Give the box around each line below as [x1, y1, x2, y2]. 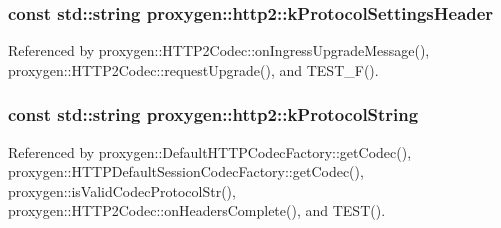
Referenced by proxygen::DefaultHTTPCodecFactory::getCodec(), [8, 141, 412, 162]
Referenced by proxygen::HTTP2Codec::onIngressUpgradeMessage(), [8, 40, 430, 61]
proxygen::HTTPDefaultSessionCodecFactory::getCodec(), [8, 161, 364, 182]
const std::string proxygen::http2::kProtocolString [8, 102, 419, 127]
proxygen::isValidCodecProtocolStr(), [8, 180, 236, 201]
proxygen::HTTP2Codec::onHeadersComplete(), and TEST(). [8, 200, 386, 221]
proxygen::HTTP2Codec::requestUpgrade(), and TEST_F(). [8, 59, 379, 80]
